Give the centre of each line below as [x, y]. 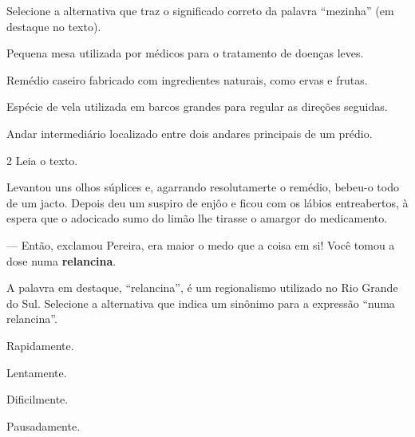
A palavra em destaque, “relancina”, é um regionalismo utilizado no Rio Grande [202, 287]
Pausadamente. [43, 425]
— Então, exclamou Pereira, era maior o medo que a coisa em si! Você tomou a [201, 244]
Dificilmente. [38, 399]
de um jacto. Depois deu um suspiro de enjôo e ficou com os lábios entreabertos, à [207, 202]
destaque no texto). [54, 26]
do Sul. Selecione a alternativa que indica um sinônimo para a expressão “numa [201, 303]
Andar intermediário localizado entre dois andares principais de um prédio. [190, 133]
